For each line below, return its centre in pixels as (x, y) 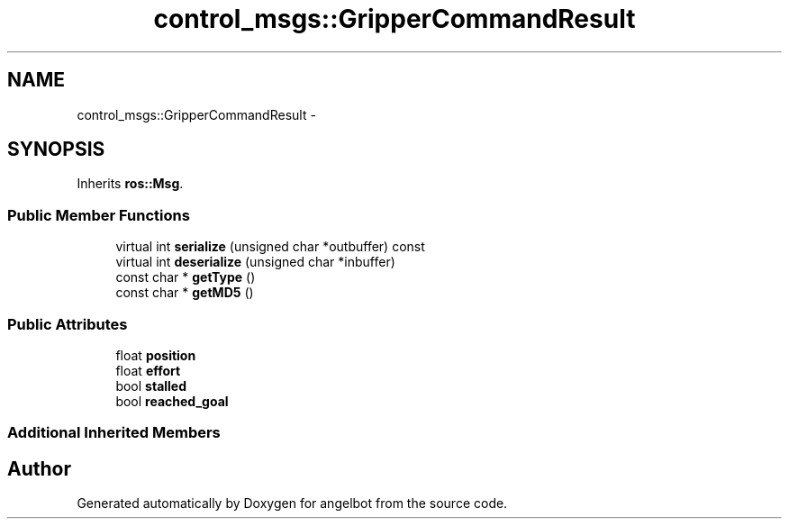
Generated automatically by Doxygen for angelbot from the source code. (292, 503)
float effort (148, 370)
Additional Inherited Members (114, 433)
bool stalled (151, 385)
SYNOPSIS (56, 150)
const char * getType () (186, 277)
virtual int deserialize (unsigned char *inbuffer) (255, 262)
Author (39, 468)
